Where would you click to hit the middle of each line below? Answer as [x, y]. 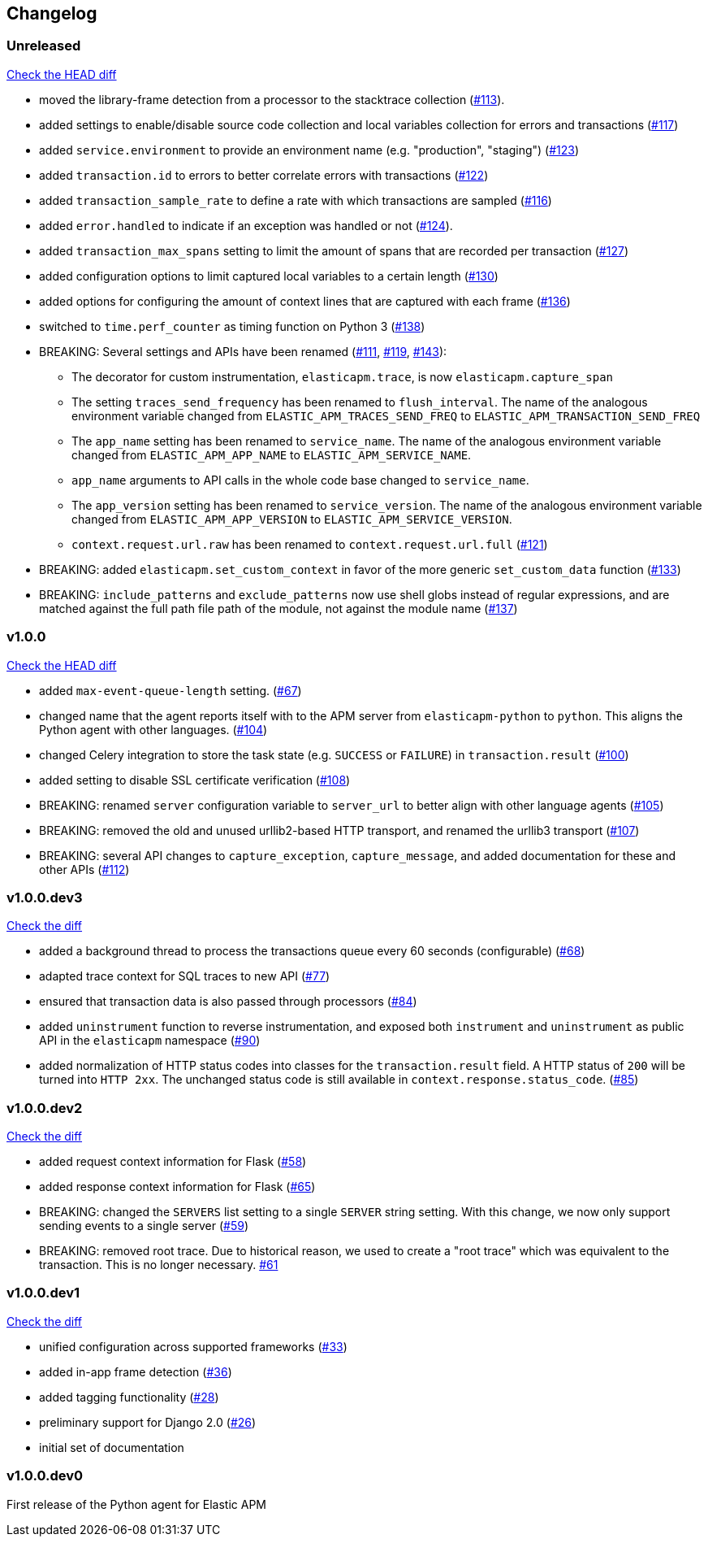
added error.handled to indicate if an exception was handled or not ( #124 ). [246, 225]
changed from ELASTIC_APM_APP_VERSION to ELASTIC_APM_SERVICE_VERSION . [292, 519]
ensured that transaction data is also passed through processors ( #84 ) [228, 1002]
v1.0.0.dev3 [45, 897]
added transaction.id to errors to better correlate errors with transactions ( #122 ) [264, 175]
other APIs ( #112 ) [84, 869]
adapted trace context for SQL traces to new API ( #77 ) [185, 976]
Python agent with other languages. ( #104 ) [153, 729]
